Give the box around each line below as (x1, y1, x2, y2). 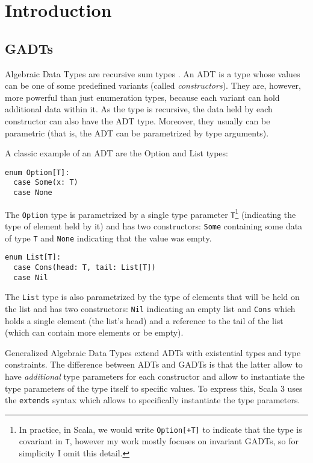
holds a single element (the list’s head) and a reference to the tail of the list (5, 314, 284, 327)
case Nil (13, 273, 48, 282)
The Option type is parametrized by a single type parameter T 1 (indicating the (5, 206, 296, 220)
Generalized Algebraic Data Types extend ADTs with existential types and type (5, 346, 301, 359)
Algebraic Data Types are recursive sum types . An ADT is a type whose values (5, 67, 300, 80)
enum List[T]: (5, 253, 61, 262)
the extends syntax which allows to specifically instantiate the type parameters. (5, 394, 300, 406)
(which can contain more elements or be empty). (5, 326, 184, 339)
